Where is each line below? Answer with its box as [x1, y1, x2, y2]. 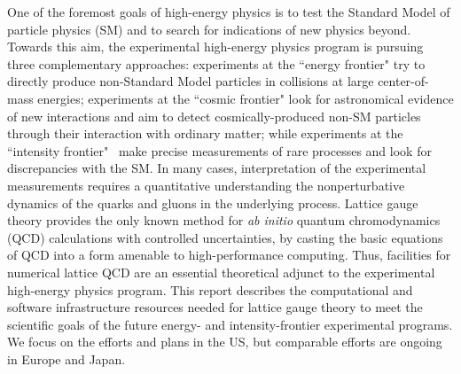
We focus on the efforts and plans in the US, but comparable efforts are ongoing [7, 332, 442, 351]
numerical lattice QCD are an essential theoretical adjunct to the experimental [7, 262, 435, 281]
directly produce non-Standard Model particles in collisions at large [7, 72, 374, 90]
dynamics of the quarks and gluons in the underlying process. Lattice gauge [7, 193, 418, 212]
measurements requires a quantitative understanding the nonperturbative [7, 175, 405, 194]
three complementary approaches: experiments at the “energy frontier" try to [7, 54, 426, 73]
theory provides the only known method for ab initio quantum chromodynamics [7, 211, 441, 230]
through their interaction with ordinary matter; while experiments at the [7, 124, 403, 143]
